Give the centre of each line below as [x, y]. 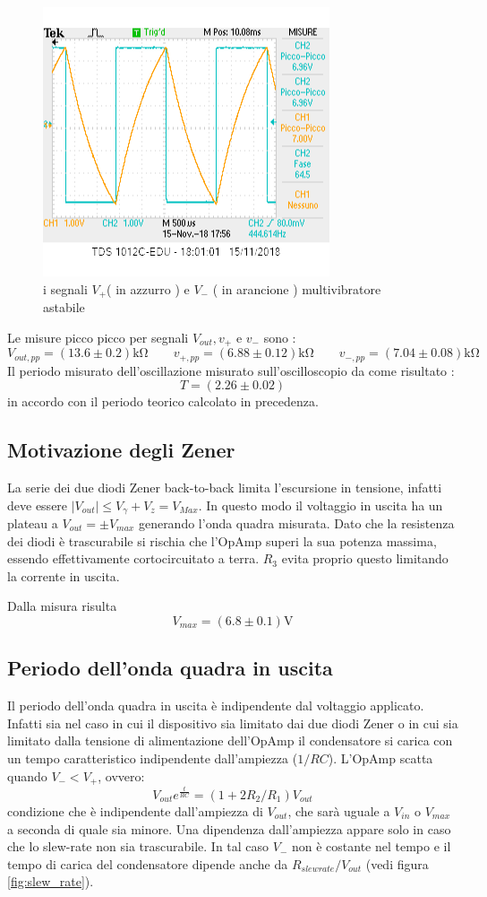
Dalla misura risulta [62, 606]
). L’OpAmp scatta [380, 758]
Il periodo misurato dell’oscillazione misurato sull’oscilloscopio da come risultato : [231, 370]
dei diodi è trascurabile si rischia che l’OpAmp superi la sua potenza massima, [222, 540]
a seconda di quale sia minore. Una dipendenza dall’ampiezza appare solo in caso [229, 828]
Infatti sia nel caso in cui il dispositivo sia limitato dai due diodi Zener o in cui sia [233, 723]
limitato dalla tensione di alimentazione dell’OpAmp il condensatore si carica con [230, 740]
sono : [280, 337]
